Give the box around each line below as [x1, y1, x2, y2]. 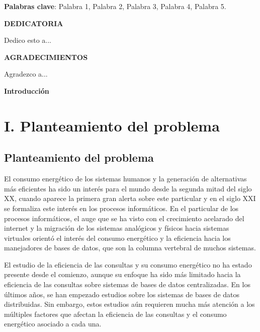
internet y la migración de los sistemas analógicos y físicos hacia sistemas [4, 223, 229, 233]
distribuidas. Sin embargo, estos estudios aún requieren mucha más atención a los [4, 299, 255, 309]
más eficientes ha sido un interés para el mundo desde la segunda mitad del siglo [4, 183, 252, 193]
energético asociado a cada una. [4, 318, 102, 329]
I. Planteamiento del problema [4, 115, 220, 136]
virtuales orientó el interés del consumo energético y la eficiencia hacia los [4, 232, 231, 243]
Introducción [4, 85, 49, 96]
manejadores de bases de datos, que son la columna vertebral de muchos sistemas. [4, 242, 256, 253]
